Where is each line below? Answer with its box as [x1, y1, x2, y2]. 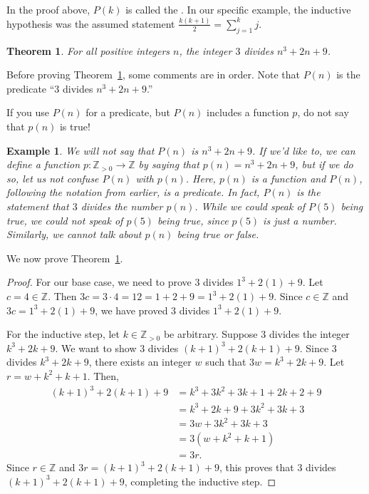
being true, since [157, 212, 229, 227]
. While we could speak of [194, 199, 305, 214]
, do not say [297, 105, 349, 120]
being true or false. [177, 227, 259, 242]
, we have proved [95, 302, 168, 317]
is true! [59, 119, 90, 134]
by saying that [138, 157, 199, 172]
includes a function [207, 105, 289, 120]
